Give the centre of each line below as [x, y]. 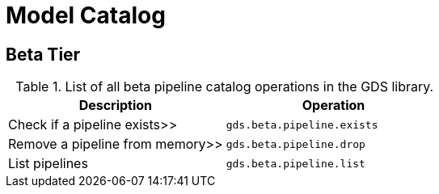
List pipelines [48, 164]
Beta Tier [43, 54]
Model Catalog [86, 15]
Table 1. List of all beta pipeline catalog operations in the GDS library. [225, 87]
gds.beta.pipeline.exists [302, 124]
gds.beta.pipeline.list [295, 163]
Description [116, 105]
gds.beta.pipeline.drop [295, 144]
